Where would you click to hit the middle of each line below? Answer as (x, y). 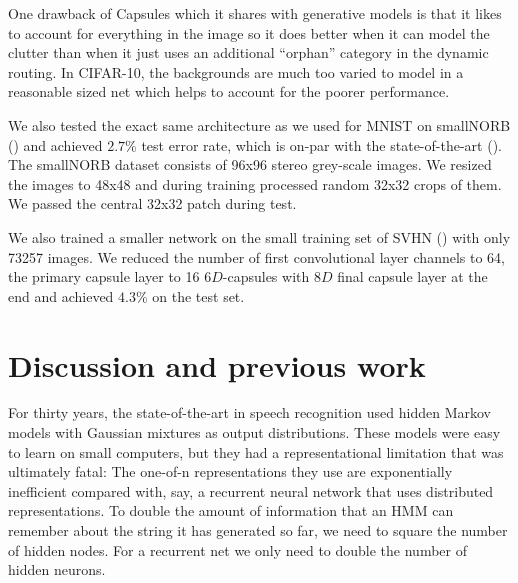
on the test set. (198, 295)
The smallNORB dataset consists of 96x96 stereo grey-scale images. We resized (250, 164)
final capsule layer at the (412, 276)
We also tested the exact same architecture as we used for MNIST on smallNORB (259, 124)
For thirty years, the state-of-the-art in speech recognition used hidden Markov (249, 412)
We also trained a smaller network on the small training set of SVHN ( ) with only (259, 236)
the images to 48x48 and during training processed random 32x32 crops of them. (255, 183)
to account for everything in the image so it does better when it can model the (249, 32)
